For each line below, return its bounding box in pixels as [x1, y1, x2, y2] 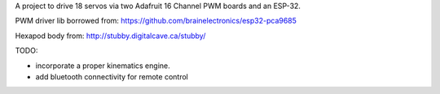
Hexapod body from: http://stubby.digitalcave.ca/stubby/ [15, 31, 206, 41]
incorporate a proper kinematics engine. [35, 61, 170, 70]
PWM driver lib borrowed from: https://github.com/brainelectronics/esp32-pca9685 [15, 16, 297, 26]
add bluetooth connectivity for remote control [35, 71, 189, 81]
